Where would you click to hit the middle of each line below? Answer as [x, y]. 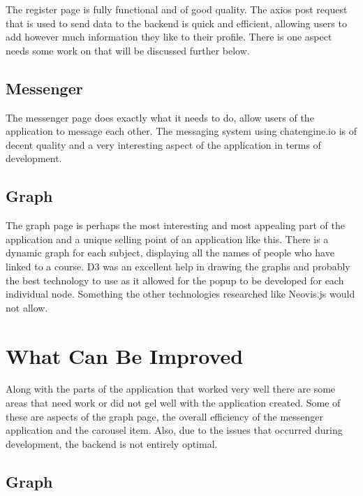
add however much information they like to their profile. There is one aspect [169, 37]
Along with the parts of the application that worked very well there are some [171, 389]
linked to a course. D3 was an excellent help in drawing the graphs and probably [178, 266]
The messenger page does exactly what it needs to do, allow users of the [160, 117]
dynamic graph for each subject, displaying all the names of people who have [170, 253]
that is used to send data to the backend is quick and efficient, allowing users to [176, 23]
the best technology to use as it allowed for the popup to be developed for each [175, 280]
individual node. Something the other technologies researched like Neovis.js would [180, 294]
